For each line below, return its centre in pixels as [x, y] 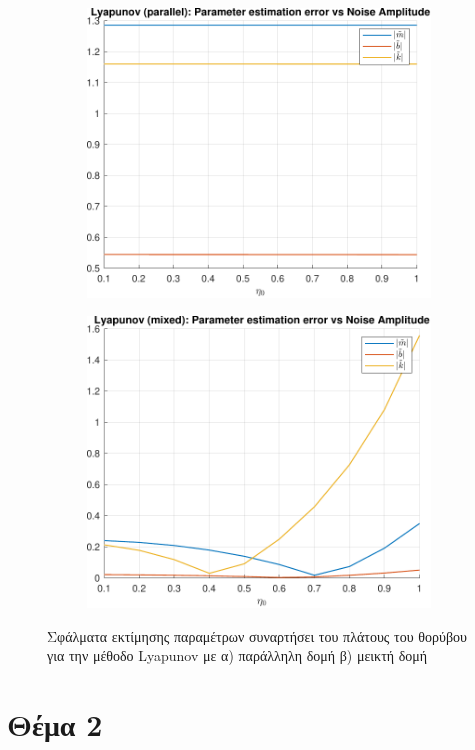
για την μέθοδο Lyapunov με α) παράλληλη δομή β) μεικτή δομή [237, 655]
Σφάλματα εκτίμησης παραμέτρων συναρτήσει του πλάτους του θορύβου [257, 635]
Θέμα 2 [55, 724]
